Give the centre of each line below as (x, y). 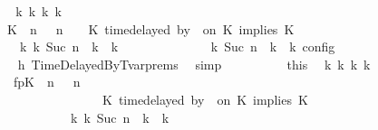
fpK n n (47, 82)
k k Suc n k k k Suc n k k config (177, 46)
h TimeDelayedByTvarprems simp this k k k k (194, 64)
